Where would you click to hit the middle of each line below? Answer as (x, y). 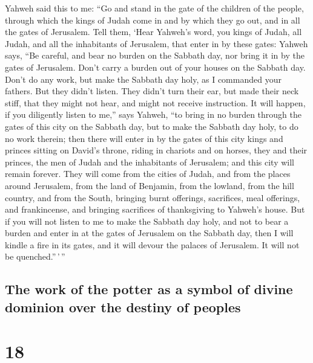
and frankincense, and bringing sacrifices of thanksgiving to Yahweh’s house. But (155, 209)
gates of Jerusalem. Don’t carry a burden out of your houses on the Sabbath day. (155, 67)
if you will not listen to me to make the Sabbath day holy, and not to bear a (147, 221)
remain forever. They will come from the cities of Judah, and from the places (148, 174)
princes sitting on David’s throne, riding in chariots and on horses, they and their (156, 150)
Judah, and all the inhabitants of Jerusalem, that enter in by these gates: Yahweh (156, 43)
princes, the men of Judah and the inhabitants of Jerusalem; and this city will (150, 162)
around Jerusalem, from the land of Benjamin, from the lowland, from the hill (150, 185)
